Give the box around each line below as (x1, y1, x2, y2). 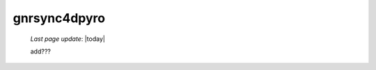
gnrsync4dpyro (13, 10, 106, 26)
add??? (30, 47, 52, 55)
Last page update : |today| (30, 35, 106, 43)
